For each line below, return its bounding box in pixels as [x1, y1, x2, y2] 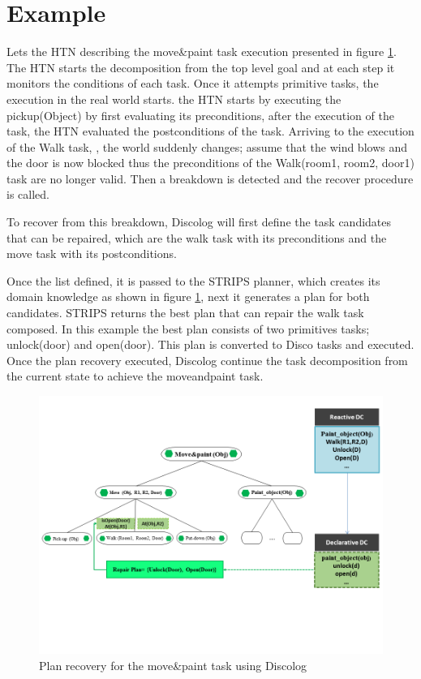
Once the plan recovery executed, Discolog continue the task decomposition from [6, 351, 408, 368]
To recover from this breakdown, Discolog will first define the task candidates [6, 213, 392, 230]
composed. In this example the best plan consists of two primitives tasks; [6, 320, 370, 337]
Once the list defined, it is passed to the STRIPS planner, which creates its [6, 272, 380, 289]
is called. [6, 186, 49, 203]
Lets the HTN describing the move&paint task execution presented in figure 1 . [6, 43, 397, 60]
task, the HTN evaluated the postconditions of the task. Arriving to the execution [6, 122, 415, 140]
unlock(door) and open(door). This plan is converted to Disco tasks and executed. [6, 336, 415, 353]
